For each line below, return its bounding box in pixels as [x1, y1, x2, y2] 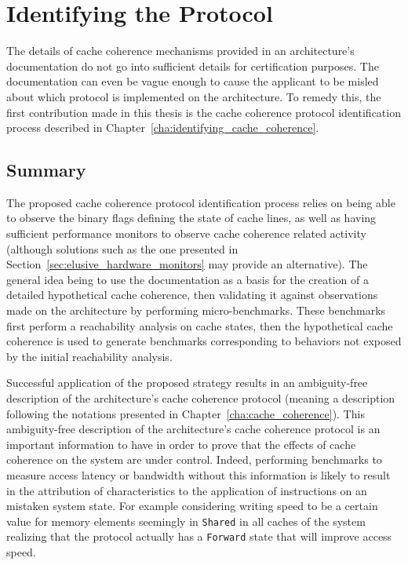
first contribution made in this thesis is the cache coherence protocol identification [6, 104, 401, 120]
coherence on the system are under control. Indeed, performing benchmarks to [6, 451, 382, 468]
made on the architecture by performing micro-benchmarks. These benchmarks [6, 302, 386, 319]
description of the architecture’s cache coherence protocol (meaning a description [6, 390, 395, 406]
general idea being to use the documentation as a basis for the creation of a [6, 271, 370, 287]
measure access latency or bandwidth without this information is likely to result [6, 466, 391, 483]
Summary [6, 158, 86, 182]
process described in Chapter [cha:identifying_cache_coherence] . [6, 119, 319, 136]
